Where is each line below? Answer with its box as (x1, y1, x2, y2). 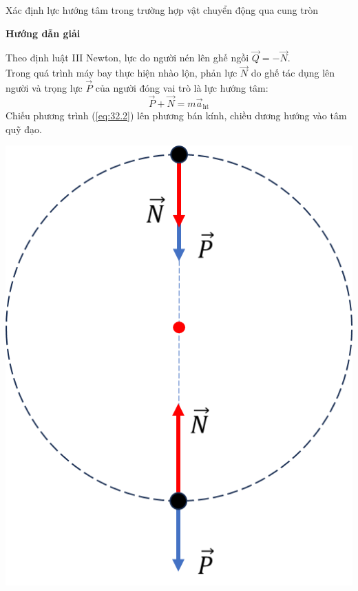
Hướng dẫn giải (6, 26, 81, 40)
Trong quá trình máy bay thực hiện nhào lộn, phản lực (6, 66, 238, 80)
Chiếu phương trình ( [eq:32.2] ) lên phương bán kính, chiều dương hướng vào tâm (6, 108, 347, 123)
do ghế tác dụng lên (251, 66, 335, 80)
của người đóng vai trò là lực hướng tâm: (95, 81, 268, 95)
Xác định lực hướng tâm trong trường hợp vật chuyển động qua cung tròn (6, 3, 319, 17)
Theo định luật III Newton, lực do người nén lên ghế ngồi (6, 50, 249, 65)
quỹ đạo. (6, 121, 42, 136)
